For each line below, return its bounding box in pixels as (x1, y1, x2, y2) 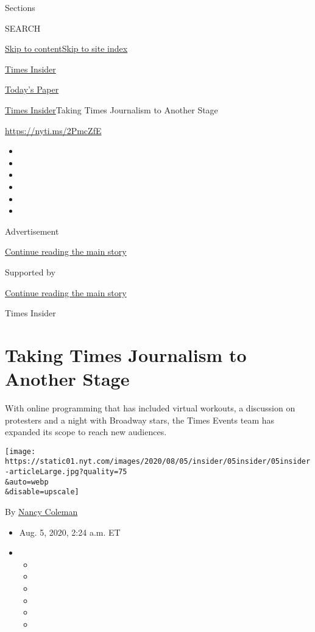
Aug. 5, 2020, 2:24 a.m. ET (19, 525, 121, 538)
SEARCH (5, 21, 41, 34)
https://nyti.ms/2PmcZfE (5, 124, 102, 137)
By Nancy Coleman (5, 505, 78, 518)
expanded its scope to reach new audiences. (5, 425, 167, 438)
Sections (5, 1, 35, 13)
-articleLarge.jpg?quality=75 (5, 467, 127, 477)
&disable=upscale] (5, 488, 79, 497)
